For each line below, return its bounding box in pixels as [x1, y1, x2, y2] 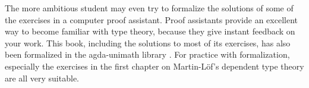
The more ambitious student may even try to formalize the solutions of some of [5, 2, 294, 14]
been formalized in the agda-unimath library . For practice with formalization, [5, 48, 290, 61]
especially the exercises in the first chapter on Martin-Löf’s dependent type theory [5, 59, 304, 72]
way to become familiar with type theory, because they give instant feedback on [5, 25, 295, 37]
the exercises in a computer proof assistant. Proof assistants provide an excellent [5, 13, 298, 26]
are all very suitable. [5, 71, 79, 84]
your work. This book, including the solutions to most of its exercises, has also [5, 36, 291, 49]
